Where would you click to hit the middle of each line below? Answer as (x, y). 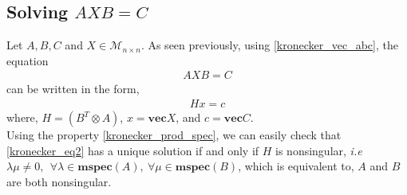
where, (22, 117)
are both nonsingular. (59, 181)
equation (28, 60)
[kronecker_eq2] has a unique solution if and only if (133, 150)
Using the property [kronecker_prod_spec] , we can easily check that (174, 135)
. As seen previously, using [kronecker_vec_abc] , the (269, 45)
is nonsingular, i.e (319, 150)
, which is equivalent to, (296, 166)
